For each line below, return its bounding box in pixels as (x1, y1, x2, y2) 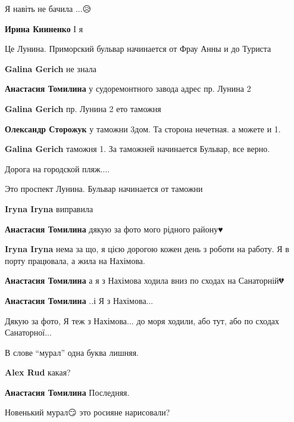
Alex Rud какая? (5, 366, 71, 378)
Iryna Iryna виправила (5, 202, 93, 215)
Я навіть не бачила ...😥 (5, 2, 92, 14)
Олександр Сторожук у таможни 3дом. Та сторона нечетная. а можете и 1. (5, 122, 281, 135)
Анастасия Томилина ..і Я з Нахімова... (5, 294, 154, 306)
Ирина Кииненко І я (5, 22, 83, 35)
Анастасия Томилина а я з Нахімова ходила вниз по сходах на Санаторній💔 (5, 274, 284, 287)
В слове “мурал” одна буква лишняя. (5, 346, 139, 358)
